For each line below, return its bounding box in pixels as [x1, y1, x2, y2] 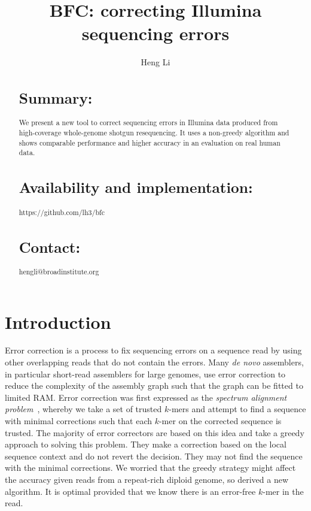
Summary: [19, 87, 93, 108]
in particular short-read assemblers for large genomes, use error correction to [5, 367, 286, 380]
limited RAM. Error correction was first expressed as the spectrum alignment [5, 391, 287, 403]
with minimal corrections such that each [5, 415, 152, 427]
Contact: [19, 236, 81, 257]
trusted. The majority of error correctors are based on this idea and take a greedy [5, 426, 304, 439]
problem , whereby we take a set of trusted [5, 403, 162, 415]
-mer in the [263, 485, 304, 497]
